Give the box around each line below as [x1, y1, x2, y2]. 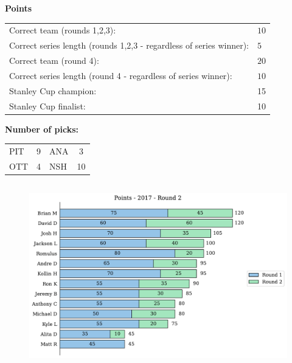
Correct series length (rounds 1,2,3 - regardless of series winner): [9, 39, 249, 52]
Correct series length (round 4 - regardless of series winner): [9, 69, 232, 81]
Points [5, 2, 32, 14]
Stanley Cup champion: [9, 84, 97, 97]
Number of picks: [5, 122, 79, 135]
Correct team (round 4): [9, 54, 99, 67]
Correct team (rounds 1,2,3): [9, 24, 116, 36]
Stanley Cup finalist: [9, 99, 86, 112]
